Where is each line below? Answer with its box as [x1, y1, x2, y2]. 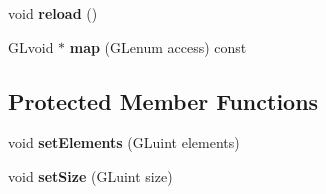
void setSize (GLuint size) [8, 165, 173, 186]
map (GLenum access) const [69, 36, 247, 57]
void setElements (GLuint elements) [8, 132, 240, 153]
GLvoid [8, 36, 54, 57]
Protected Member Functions [8, 85, 319, 116]
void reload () [8, 3, 98, 23]
